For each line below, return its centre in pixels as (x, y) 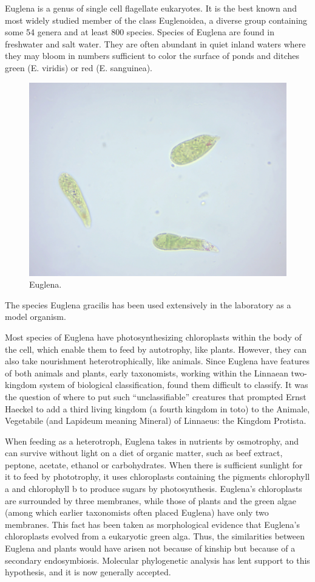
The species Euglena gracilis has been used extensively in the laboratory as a (148, 304)
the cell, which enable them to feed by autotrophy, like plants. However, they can (156, 349)
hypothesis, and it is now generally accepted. (88, 572)
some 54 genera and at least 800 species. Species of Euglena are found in (140, 32)
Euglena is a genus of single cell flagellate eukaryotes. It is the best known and (151, 8)
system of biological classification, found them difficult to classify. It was (174, 385)
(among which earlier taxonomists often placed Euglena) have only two (137, 512)
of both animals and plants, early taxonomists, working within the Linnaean (147, 372)
